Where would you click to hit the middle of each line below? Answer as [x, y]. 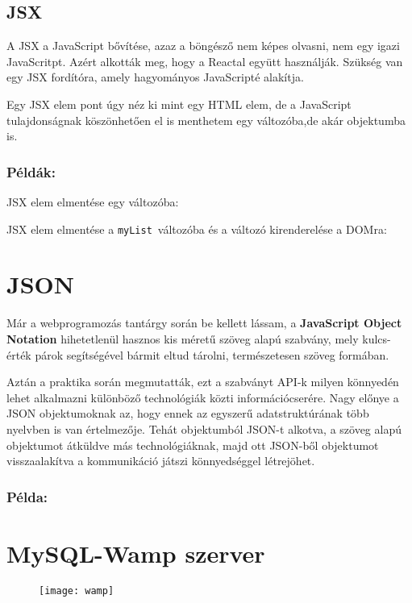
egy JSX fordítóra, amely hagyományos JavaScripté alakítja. [155, 77]
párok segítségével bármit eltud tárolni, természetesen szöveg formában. [212, 354]
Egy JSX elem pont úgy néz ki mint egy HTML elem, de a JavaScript [179, 104]
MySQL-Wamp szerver [136, 553]
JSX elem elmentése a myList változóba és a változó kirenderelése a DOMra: [197, 229]
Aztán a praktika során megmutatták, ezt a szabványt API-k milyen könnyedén [203, 382]
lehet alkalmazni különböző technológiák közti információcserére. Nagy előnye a [203, 397]
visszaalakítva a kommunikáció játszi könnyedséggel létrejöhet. [161, 461]
